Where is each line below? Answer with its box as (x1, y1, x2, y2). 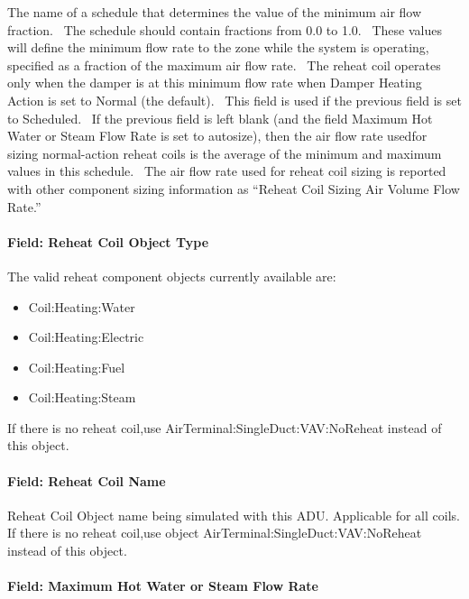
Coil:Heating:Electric (28, 327, 144, 346)
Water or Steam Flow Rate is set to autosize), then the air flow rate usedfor (7, 126, 428, 145)
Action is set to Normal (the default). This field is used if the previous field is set (7, 90, 462, 109)
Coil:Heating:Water (28, 297, 135, 316)
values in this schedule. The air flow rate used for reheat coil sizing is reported (7, 161, 446, 180)
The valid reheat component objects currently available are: (7, 266, 336, 285)
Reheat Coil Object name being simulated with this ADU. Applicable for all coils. (7, 505, 460, 524)
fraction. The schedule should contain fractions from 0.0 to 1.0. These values (7, 20, 442, 39)
